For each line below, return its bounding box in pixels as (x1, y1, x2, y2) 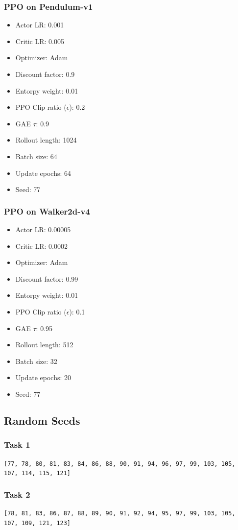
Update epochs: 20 (15, 372, 71, 383)
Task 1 (4, 438, 30, 451)
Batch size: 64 (15, 151, 57, 161)
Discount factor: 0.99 (15, 273, 78, 284)
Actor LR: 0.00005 (15, 224, 71, 234)
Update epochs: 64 (15, 168, 71, 178)
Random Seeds (4, 412, 80, 428)
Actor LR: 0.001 (15, 20, 64, 30)
